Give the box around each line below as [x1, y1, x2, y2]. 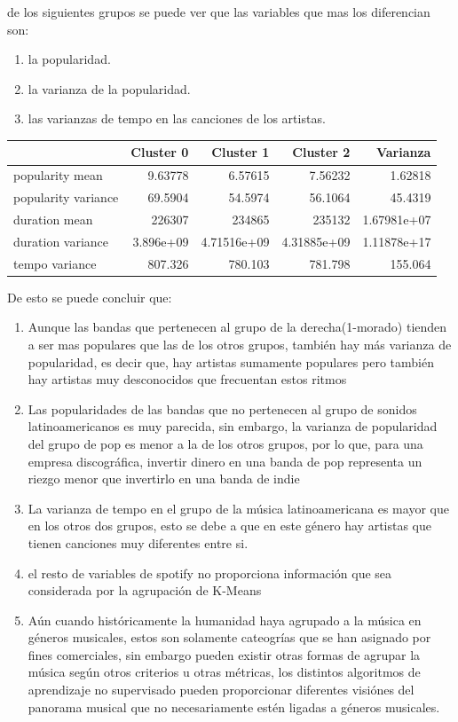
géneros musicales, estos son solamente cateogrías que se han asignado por [28, 628, 431, 647]
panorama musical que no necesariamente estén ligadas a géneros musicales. [28, 697, 440, 716]
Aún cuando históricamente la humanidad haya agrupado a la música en [28, 610, 422, 629]
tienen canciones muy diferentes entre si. [28, 533, 249, 552]
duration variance [13, 232, 109, 250]
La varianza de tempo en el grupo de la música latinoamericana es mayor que [28, 498, 449, 517]
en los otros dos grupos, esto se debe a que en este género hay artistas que [28, 516, 432, 535]
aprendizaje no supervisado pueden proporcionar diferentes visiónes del [28, 680, 415, 699]
